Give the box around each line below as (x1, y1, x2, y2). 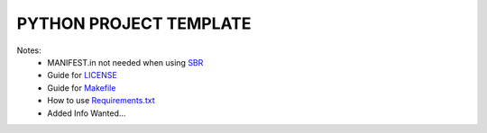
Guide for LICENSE (47, 70, 117, 81)
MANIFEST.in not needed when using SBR (47, 57, 204, 67)
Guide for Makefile (47, 82, 116, 93)
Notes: (16, 45, 41, 56)
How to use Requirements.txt (47, 95, 155, 106)
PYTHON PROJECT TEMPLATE (16, 13, 252, 33)
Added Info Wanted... (47, 108, 126, 119)
